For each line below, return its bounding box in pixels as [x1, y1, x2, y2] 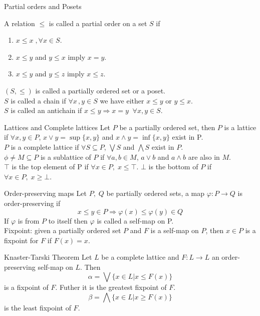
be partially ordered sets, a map [106, 188, 205, 198]
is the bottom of [148, 161, 198, 172]
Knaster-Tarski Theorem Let [4, 252, 92, 262]
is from [18, 215, 40, 226]
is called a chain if [11, 95, 66, 106]
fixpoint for [4, 235, 39, 245]
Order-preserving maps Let [4, 188, 87, 198]
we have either [100, 95, 144, 106]
